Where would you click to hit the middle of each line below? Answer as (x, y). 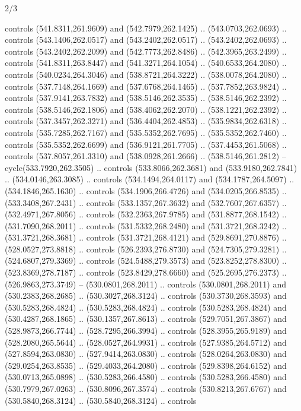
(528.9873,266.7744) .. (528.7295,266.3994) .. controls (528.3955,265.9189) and (146, 331)
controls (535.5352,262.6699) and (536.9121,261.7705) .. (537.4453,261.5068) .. (146, 144)
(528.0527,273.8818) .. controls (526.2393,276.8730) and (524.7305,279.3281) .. (146, 249)
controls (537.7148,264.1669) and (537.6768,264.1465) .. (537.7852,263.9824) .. (146, 86)
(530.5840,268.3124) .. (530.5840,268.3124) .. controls (101, 400)
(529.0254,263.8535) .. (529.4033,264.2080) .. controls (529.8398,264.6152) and (146, 365)
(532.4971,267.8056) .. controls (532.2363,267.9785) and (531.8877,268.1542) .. (146, 214)
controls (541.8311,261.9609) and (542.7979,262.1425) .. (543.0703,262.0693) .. (146, 28)
